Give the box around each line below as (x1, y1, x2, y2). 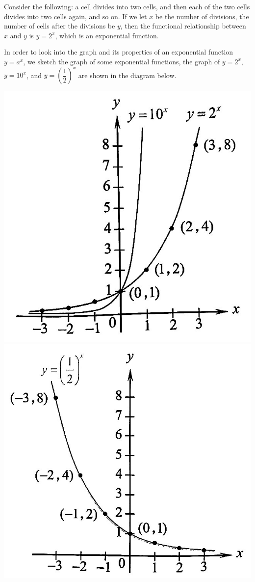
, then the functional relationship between (120, 21, 246, 31)
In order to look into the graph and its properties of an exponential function (4, 47, 233, 57)
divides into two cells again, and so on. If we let (4, 11, 147, 21)
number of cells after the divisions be (4, 21, 115, 31)
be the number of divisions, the (155, 11, 249, 21)
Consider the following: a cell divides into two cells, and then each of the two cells (4, 1, 250, 11)
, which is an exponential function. (55, 30, 159, 40)
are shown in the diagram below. (78, 70, 177, 80)
